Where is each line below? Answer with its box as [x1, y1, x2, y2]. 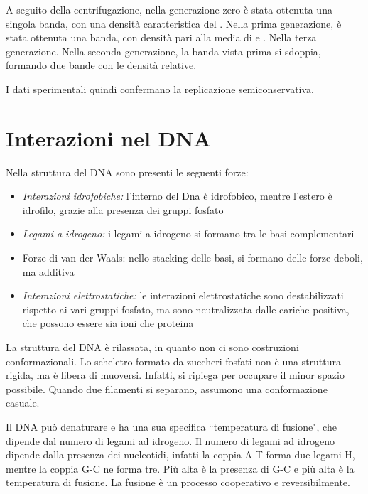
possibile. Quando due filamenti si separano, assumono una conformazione [6, 381, 328, 396]
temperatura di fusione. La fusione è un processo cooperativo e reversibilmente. [6, 475, 350, 490]
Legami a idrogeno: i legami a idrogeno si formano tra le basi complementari [22, 226, 355, 241]
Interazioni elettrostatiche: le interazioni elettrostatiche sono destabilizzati [22, 288, 344, 303]
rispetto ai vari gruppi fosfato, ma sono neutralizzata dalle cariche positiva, [22, 301, 350, 316]
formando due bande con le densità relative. [6, 58, 197, 73]
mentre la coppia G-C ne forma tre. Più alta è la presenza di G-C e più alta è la [6, 461, 355, 476]
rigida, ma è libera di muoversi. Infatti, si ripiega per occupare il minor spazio [6, 367, 345, 382]
